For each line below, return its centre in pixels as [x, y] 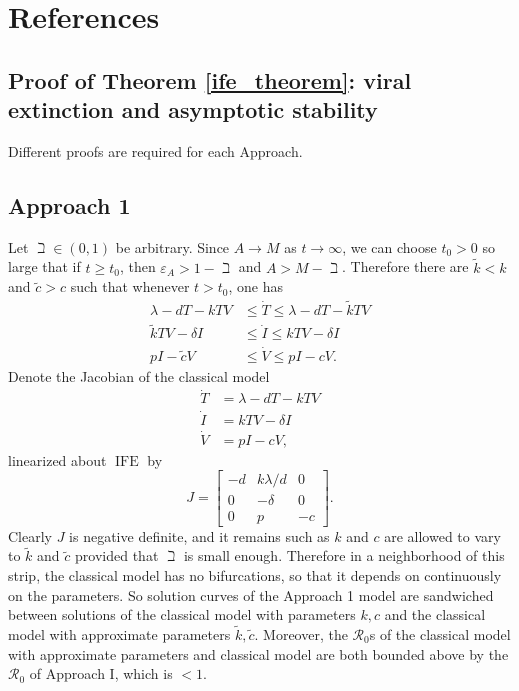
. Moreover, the [301, 633]
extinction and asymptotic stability [193, 109]
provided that [117, 555]
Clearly [30, 535]
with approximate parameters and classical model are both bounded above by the [258, 653]
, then [137, 266]
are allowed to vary [442, 535]
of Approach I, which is [101, 673]
